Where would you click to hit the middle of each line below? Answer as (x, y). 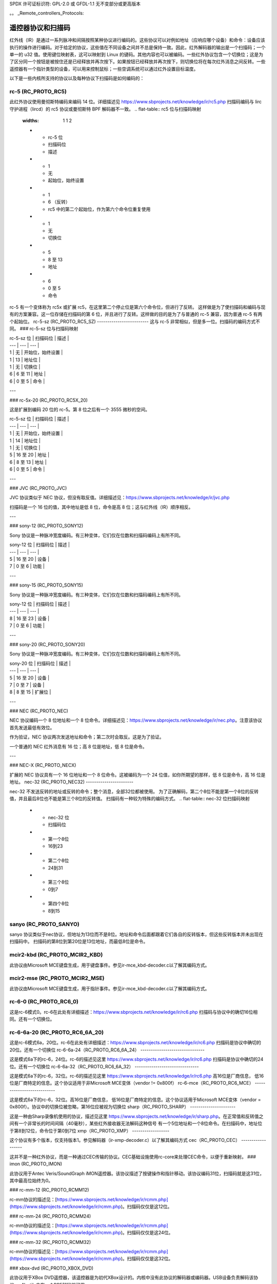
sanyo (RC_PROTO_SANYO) (44, 924)
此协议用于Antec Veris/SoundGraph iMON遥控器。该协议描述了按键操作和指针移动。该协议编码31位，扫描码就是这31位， (137, 1173)
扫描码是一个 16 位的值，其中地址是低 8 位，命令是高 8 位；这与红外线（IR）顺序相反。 (101, 507)
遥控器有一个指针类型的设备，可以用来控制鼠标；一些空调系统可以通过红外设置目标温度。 (104, 69)
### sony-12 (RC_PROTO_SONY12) (46, 526)
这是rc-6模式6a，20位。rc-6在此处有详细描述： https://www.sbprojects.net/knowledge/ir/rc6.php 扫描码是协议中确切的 (135, 1043)
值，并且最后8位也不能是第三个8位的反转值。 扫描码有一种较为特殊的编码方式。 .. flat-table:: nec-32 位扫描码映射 (130, 798)
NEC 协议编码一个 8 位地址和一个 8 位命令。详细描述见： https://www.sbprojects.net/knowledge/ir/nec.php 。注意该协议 (136, 720)
